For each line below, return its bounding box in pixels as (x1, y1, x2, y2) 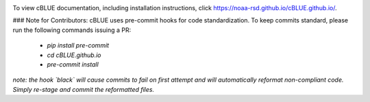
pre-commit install (47, 60, 99, 68)
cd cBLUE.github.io (47, 51, 102, 59)
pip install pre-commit (47, 41, 110, 50)
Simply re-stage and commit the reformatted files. (12, 85, 154, 93)
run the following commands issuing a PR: (12, 26, 132, 34)
